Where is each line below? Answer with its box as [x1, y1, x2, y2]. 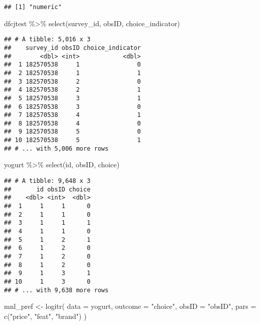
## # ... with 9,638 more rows [4, 286, 109, 294]
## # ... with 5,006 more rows [4, 145, 109, 152]
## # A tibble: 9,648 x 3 [4, 177, 91, 185]
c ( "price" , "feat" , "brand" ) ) [4, 310, 87, 321]
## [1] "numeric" [4, 4, 62, 11]
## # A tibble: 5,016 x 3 [4, 36, 91, 43]
